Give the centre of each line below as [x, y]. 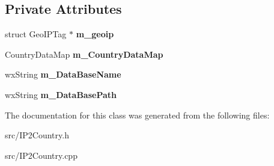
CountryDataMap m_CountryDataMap [84, 54]
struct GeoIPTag [36, 34]
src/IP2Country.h [37, 135]
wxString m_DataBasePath [61, 94]
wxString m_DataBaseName [63, 74]
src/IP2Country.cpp [41, 155]
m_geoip [95, 34]
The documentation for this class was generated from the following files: [137, 115]
